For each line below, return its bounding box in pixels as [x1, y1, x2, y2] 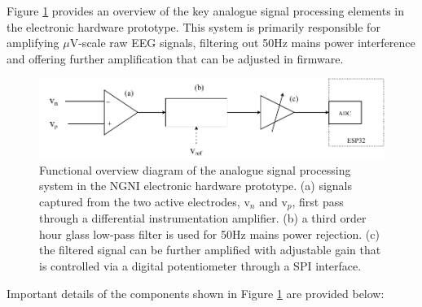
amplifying [7, 34, 59, 51]
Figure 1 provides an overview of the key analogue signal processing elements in [7, 2, 404, 19]
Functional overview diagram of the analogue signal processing [39, 161, 351, 178]
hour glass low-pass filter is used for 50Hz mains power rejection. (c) [39, 225, 380, 242]
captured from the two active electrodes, [39, 192, 240, 210]
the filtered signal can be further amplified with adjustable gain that [39, 241, 381, 258]
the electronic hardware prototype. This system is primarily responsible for [7, 18, 380, 35]
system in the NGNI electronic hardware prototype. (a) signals [39, 177, 352, 194]
